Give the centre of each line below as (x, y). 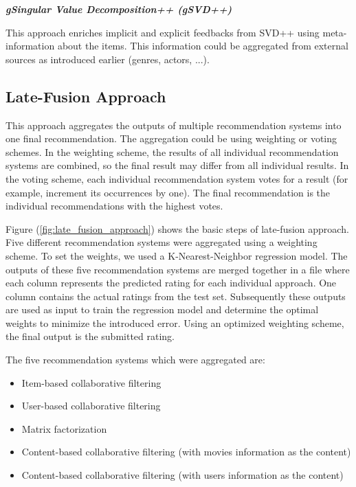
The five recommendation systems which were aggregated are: (135, 360)
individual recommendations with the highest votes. (114, 206)
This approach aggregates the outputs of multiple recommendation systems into (174, 125)
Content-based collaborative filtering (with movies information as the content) (186, 452)
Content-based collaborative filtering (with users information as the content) (182, 475)
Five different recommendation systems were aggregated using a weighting (162, 242)
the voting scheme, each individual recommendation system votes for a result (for (177, 178)
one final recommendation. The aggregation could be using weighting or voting (171, 138)
